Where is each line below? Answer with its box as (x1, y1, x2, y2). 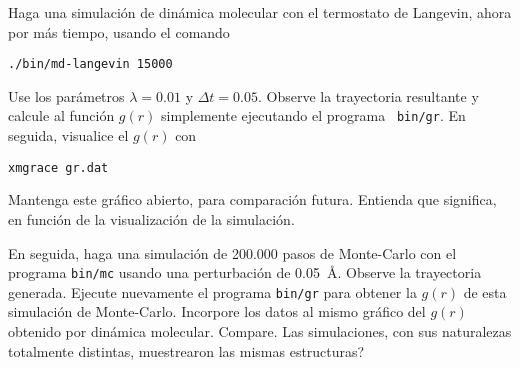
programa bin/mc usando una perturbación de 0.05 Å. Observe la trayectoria (8, 262, 482, 283)
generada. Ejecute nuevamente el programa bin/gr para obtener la (8, 281, 417, 302)
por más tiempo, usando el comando (8, 21, 230, 42)
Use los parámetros (8, 85, 125, 106)
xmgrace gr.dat (8, 160, 109, 175)
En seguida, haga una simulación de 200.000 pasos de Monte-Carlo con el (8, 242, 457, 263)
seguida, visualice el (8, 125, 129, 146)
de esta (463, 281, 507, 302)
